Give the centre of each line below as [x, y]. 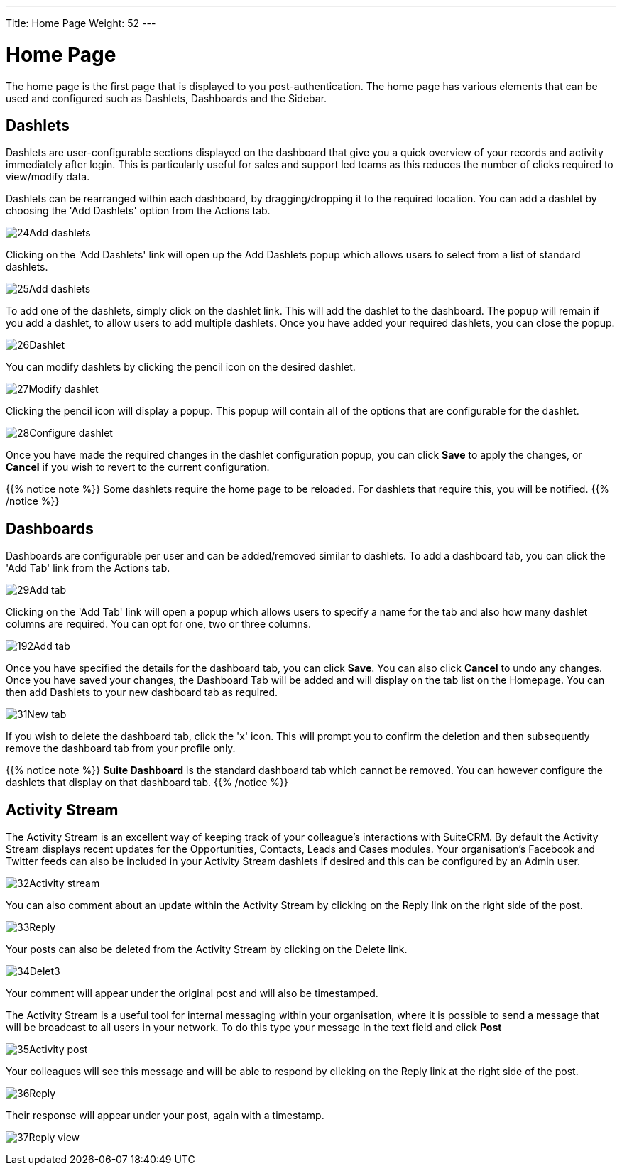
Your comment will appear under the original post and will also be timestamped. [192, 993]
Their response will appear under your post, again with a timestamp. [165, 1116]
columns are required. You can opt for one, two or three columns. [159, 624]
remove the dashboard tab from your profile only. [121, 748]
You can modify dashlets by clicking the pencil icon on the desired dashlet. [181, 367]
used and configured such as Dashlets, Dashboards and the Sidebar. [167, 98]
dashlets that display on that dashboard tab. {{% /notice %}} [147, 783]
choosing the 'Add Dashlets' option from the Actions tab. [138, 211]
